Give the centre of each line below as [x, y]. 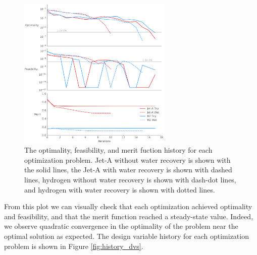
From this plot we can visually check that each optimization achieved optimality [128, 206]
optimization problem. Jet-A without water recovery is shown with [127, 160]
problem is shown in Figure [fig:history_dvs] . [74, 246]
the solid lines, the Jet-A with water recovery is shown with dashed [128, 170]
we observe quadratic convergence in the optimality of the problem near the [121, 226]
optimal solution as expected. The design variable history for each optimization [126, 236]
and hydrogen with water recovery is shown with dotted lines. [120, 189]
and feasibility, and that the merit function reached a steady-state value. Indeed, [129, 216]
